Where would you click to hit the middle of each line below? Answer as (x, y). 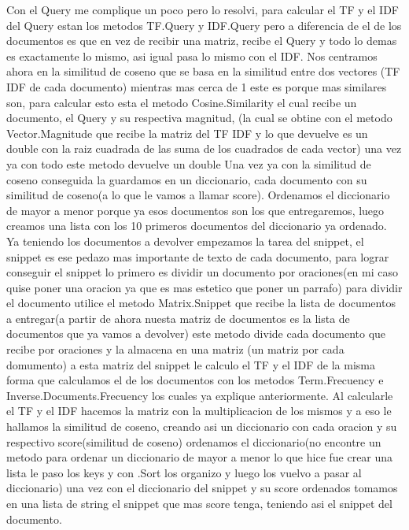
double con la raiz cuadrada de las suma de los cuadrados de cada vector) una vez (204, 148)
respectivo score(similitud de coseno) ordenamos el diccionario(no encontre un (194, 441)
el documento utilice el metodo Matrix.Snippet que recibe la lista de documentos (201, 303)
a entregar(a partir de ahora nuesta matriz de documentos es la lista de (178, 318)
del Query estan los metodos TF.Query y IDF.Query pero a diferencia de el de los (204, 25)
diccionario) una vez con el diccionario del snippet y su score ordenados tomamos (202, 488)
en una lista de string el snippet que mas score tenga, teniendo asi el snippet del (199, 503)
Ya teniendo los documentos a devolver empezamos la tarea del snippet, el (185, 241)
